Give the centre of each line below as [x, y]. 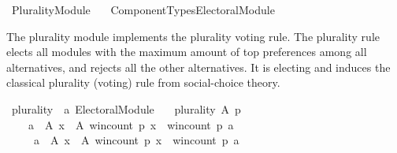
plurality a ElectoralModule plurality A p [126, 108]
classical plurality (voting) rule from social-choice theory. [143, 82]
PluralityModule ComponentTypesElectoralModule [143, 9]
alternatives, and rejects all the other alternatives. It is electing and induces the [198, 67]
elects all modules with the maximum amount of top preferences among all [187, 52]
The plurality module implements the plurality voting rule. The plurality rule [193, 36]
